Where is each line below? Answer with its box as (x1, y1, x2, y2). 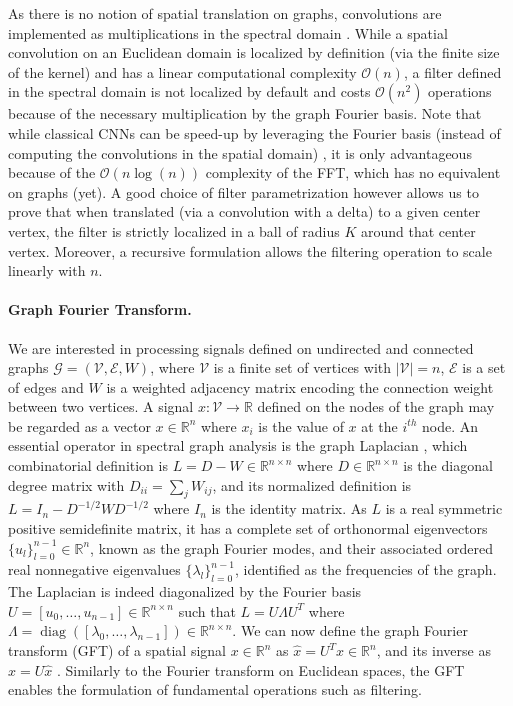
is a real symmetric (385, 498, 503, 519)
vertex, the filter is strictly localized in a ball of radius (8, 220, 340, 241)
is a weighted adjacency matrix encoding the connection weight (106, 376, 494, 397)
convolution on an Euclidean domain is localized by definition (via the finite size (8, 42, 500, 63)
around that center (360, 220, 476, 241)
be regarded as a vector (8, 415, 151, 436)
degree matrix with (8, 474, 125, 495)
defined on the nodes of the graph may (257, 396, 495, 417)
